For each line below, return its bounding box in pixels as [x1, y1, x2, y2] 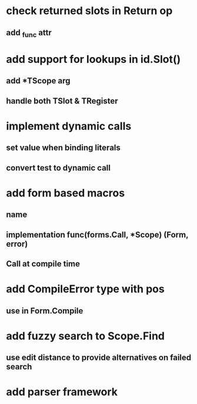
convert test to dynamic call [6, 163, 111, 173]
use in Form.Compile [6, 306, 84, 316]
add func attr [6, 28, 52, 39]
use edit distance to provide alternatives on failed [6, 353, 192, 363]
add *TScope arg [6, 76, 71, 86]
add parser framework [6, 385, 118, 399]
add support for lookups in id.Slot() [6, 52, 181, 66]
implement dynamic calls [6, 119, 132, 133]
